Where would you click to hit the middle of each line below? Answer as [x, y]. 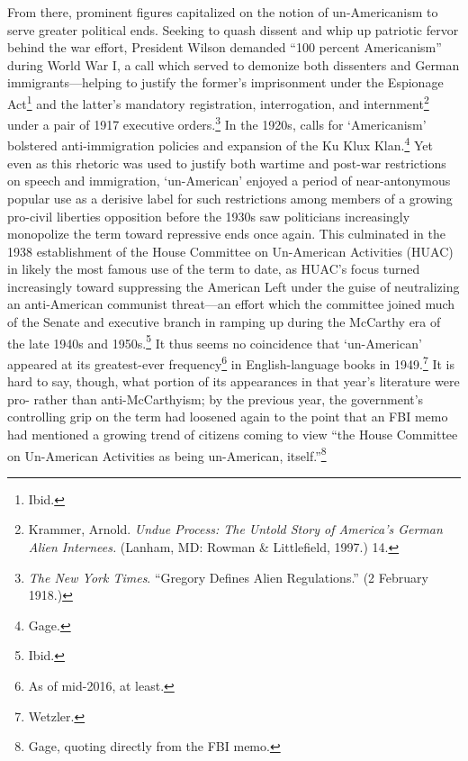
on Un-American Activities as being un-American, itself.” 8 [167, 454]
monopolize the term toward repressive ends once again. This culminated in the [226, 234]
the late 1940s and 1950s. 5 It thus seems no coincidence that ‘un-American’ [215, 341]
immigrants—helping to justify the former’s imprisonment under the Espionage [225, 82]
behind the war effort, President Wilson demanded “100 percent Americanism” [225, 47]
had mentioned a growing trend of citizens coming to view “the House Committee [233, 434]
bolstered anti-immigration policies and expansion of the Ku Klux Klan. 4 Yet [220, 144]
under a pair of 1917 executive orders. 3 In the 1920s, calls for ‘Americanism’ [217, 123]
